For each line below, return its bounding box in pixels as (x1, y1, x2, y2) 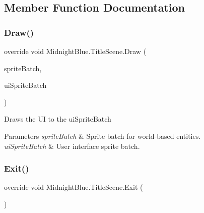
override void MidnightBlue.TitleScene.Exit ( (4, 182, 143, 192)
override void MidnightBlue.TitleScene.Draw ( (4, 46, 147, 56)
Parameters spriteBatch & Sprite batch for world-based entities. (4, 130, 201, 141)
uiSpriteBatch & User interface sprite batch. (4, 140, 140, 151)
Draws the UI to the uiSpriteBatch (4, 114, 111, 124)
